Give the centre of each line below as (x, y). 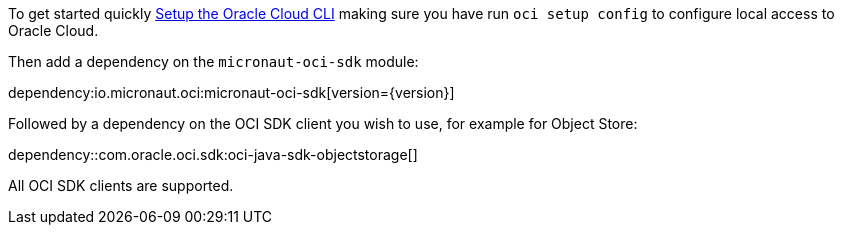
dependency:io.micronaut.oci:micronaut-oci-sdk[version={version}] (231, 92)
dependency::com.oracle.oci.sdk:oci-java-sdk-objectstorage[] (213, 154)
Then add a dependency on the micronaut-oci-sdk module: (213, 61)
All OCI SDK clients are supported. (121, 185)
